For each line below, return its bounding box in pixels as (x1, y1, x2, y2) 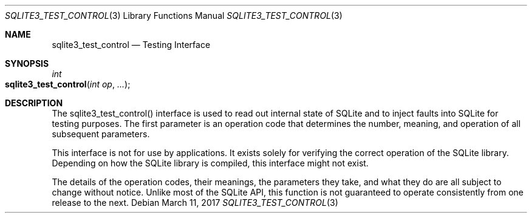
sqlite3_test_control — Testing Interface (52, 39, 211, 50)
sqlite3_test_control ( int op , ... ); (5, 79, 131, 89)
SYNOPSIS (5, 58, 49, 69)
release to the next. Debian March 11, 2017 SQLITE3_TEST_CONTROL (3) (52, 197, 338, 208)
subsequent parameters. (52, 129, 150, 139)
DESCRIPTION (5, 98, 63, 108)
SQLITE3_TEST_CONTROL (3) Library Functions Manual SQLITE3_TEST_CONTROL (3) (5, 10, 343, 21)
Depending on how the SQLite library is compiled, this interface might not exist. (52, 158, 369, 168)
